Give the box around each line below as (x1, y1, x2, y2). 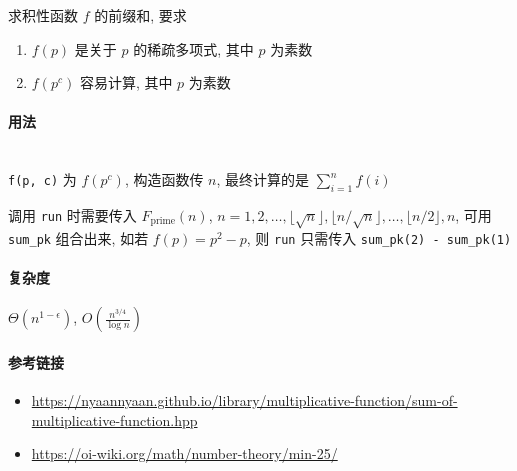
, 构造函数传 (124, 169, 204, 190)
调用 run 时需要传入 (8, 204, 137, 225)
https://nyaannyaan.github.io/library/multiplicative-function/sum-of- (31, 389, 458, 410)
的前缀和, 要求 (94, 5, 187, 25)
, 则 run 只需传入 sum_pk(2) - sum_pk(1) (246, 227, 512, 248)
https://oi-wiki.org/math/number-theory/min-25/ (31, 443, 338, 464)
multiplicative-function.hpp (31, 409, 198, 430)
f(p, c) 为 (8, 169, 77, 190)
